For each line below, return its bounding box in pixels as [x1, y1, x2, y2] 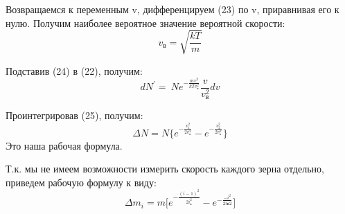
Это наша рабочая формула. [6, 138, 123, 152]
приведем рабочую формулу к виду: [6, 175, 157, 189]
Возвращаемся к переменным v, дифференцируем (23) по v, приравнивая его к [6, 2, 339, 16]
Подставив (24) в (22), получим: [6, 63, 143, 78]
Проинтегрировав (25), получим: [6, 108, 143, 123]
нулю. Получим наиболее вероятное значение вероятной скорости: [6, 15, 285, 30]
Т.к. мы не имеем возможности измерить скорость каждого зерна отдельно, [6, 161, 324, 176]
